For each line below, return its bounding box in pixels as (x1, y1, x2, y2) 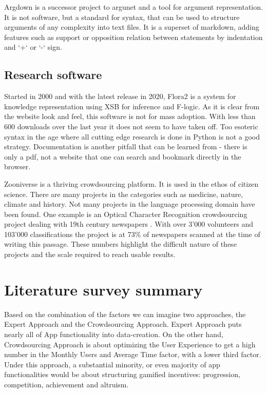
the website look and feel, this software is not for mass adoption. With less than (4, 111, 256, 122)
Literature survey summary (4, 279, 203, 300)
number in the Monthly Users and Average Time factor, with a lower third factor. (4, 349, 261, 360)
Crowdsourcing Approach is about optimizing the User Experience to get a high (4, 339, 256, 349)
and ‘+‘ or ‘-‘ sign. (4, 42, 62, 52)
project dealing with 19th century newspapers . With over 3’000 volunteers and (4, 219, 254, 229)
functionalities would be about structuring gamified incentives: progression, (4, 369, 240, 380)
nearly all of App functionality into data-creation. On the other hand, (4, 328, 223, 339)
